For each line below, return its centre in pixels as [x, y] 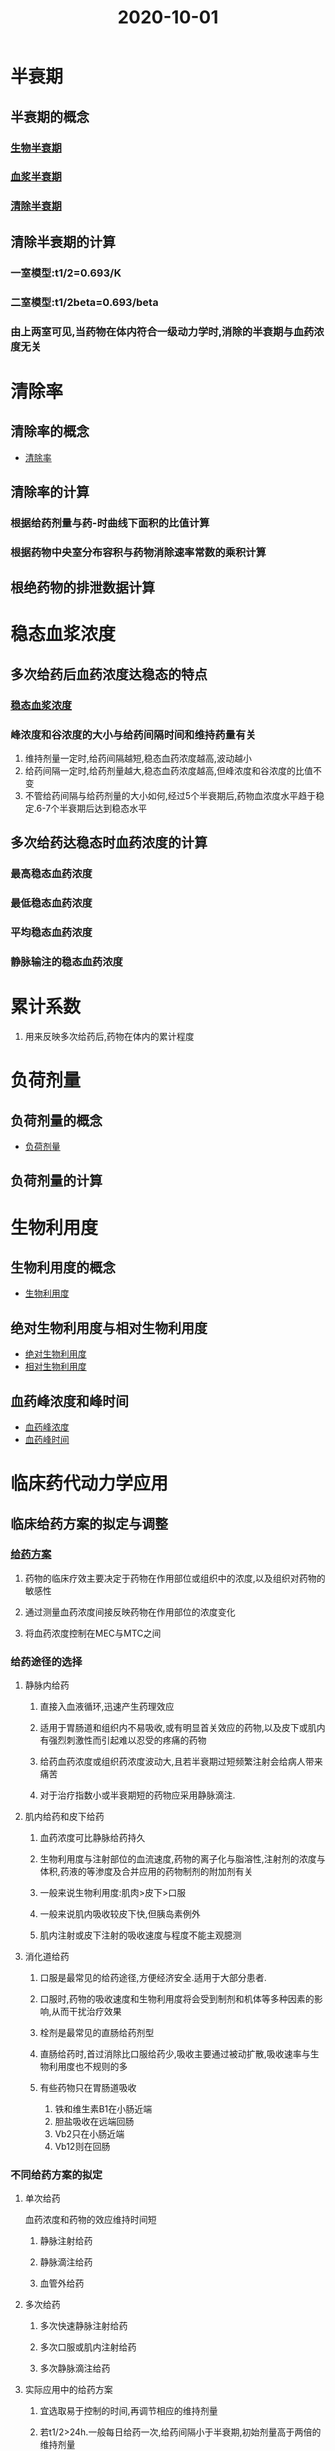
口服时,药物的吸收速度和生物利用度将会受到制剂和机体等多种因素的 [177, 1999]
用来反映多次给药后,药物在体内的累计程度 [109, 1036]
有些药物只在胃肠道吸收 [88, 2088]
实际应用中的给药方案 [68, 2390]
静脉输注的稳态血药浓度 [66, 961]
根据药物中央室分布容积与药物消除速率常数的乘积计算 [138, 552]
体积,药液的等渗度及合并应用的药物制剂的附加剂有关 [146, 1872]
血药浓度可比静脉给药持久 [92, 1838]
